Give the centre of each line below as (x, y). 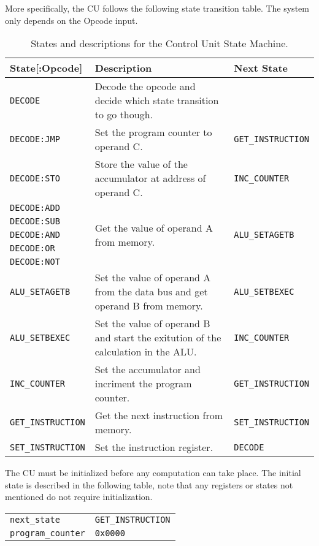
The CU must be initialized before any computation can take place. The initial (153, 473)
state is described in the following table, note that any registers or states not (149, 484)
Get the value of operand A (154, 228)
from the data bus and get (151, 292)
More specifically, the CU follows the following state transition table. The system (157, 8)
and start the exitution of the (158, 338)
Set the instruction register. (154, 447)
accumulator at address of (150, 178)
